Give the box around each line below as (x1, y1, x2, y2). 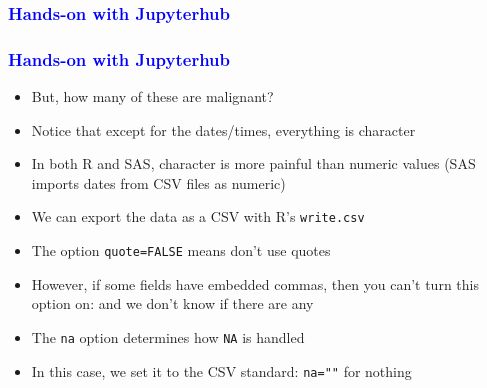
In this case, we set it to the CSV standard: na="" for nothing (31, 360, 412, 381)
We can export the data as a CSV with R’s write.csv (31, 206, 365, 227)
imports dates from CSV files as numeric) (31, 172, 286, 193)
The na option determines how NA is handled (31, 326, 305, 347)
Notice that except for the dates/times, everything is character (31, 119, 416, 140)
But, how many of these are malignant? (31, 86, 274, 107)
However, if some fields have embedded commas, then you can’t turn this (31, 273, 479, 294)
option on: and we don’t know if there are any (31, 293, 314, 314)
